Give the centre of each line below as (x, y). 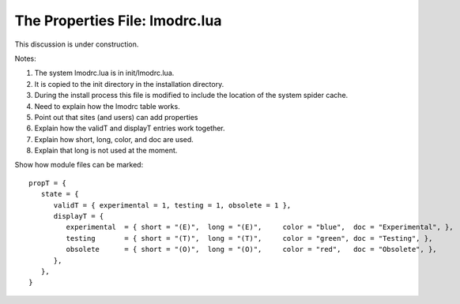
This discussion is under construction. (77, 44)
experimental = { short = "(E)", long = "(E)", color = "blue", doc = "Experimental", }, (260, 227)
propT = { (47, 183)
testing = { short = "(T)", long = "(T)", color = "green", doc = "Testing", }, (249, 238)
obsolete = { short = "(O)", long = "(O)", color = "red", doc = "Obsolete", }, (252, 250)
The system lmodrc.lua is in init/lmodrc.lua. (104, 73)
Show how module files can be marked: (79, 165)
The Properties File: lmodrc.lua (118, 21)
